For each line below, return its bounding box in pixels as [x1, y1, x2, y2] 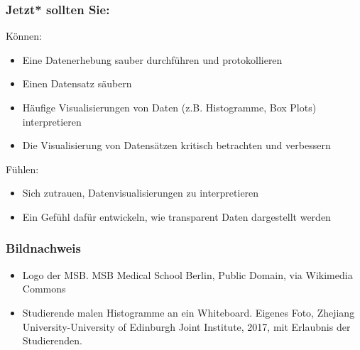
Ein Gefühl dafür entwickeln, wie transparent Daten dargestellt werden [22, 209, 331, 224]
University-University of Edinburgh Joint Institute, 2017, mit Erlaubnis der [22, 319, 351, 334]
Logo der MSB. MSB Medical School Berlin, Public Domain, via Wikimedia [22, 267, 353, 282]
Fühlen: [6, 161, 39, 176]
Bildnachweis [6, 239, 81, 257]
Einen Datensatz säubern [22, 76, 132, 91]
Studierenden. [22, 333, 82, 348]
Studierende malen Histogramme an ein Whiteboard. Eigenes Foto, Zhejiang [22, 305, 355, 319]
